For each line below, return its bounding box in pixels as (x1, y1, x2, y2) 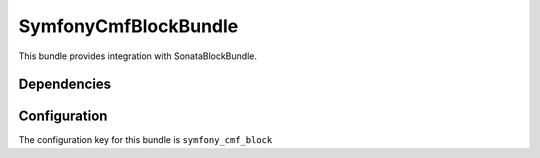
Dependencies (18, 76, 112, 93)
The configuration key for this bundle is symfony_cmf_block (18, 134, 273, 146)
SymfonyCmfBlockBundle (18, 15, 239, 37)
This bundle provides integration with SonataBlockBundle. (18, 50, 257, 62)
